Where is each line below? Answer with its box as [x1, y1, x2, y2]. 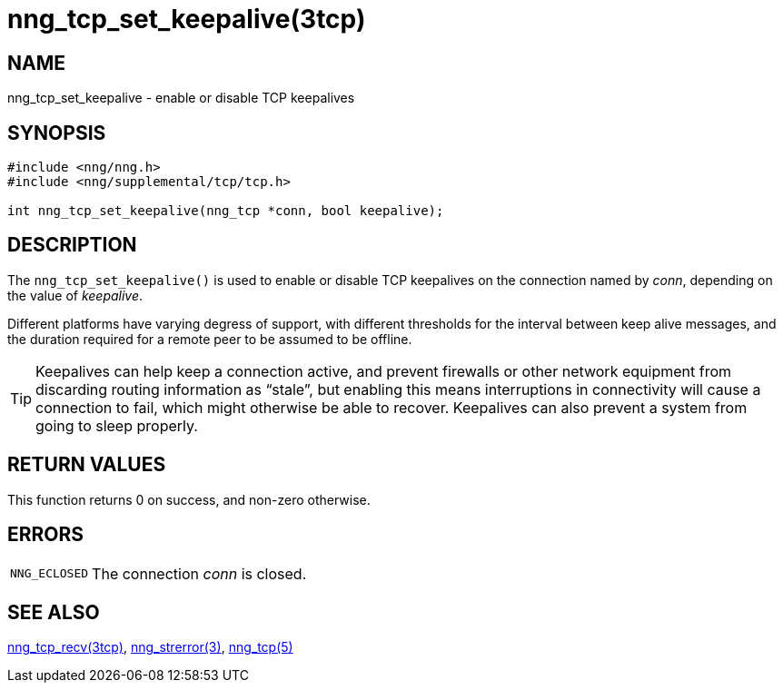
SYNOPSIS [7, 121, 106, 144]
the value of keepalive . [7, 287, 144, 303]
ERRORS [7, 523, 84, 547]
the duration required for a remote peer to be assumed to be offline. [7, 330, 412, 347]
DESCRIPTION [7, 233, 137, 257]
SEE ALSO [7, 600, 100, 624]
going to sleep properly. [35, 416, 198, 435]
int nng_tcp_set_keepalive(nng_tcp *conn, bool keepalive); [7, 203, 444, 219]
